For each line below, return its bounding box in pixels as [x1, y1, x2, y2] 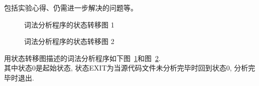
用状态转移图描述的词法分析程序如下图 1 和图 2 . [4, 52, 161, 63]
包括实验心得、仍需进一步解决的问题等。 [4, 2, 138, 12]
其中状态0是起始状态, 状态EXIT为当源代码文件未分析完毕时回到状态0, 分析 [4, 62, 248, 73]
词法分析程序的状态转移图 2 [24, 36, 114, 46]
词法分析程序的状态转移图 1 [24, 19, 114, 29]
